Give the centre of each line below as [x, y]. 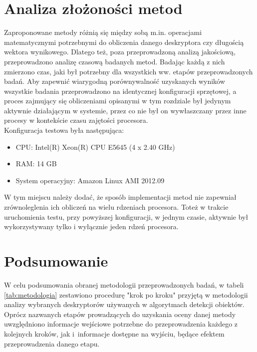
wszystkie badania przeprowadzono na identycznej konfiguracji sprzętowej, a [120, 91]
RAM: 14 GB [36, 164]
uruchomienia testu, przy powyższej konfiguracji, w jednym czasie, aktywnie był [126, 216]
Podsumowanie [56, 261]
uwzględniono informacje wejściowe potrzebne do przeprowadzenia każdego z [121, 324]
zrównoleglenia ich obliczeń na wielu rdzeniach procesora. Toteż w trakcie [116, 207]
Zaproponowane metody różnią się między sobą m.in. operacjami [103, 32]
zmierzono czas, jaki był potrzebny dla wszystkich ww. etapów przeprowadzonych [128, 71]
